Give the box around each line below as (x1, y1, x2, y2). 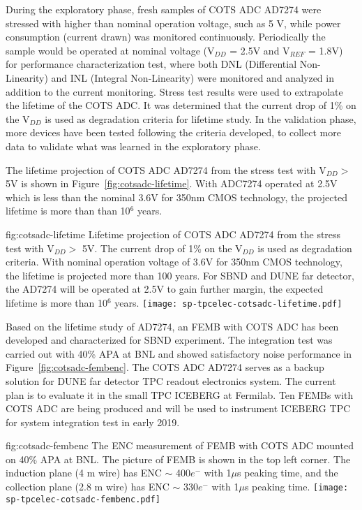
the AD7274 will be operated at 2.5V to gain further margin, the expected (6, 282, 324, 296)
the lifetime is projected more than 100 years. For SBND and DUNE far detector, (6, 268, 354, 282)
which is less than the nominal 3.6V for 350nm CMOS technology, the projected (6, 189, 347, 204)
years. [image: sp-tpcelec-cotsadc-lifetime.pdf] (114, 295, 342, 309)
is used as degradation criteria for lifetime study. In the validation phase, (45, 111, 356, 126)
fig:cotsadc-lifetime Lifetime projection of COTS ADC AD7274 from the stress (6, 226, 341, 241)
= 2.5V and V (229, 43, 290, 57)
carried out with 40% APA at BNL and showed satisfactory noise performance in (6, 346, 352, 360)
